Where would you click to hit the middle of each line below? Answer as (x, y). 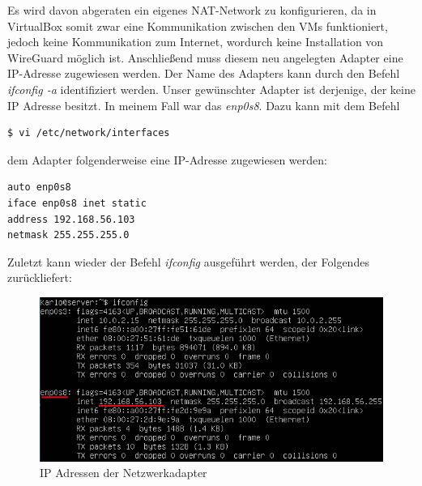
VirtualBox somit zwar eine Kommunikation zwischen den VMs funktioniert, (198, 26)
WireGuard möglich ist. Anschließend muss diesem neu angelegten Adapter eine (205, 57)
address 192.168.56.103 (71, 219)
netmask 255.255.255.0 (68, 235)
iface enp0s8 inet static (77, 203)
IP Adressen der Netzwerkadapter (124, 473)
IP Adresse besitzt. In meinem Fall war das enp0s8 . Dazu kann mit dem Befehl (204, 105)
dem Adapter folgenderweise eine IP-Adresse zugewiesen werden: (167, 159)
